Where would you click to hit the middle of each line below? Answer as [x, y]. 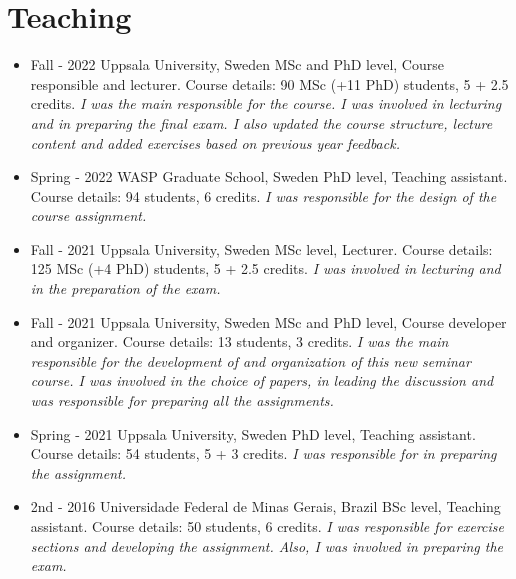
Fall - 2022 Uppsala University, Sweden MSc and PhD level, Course [237, 64]
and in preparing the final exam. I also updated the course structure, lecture [261, 122]
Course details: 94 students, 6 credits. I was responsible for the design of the [263, 195]
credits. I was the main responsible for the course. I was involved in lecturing [266, 103]
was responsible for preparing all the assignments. [182, 400]
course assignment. [88, 215]
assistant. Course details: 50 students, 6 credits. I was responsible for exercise [267, 526]
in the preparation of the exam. [125, 288]
